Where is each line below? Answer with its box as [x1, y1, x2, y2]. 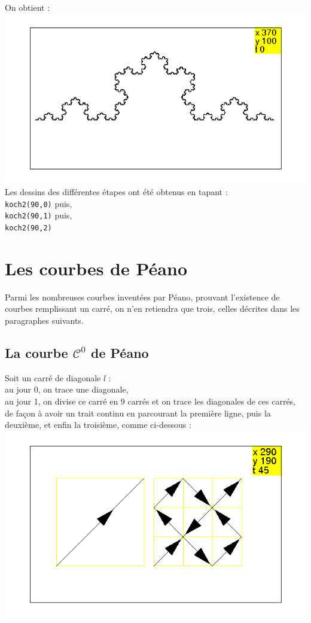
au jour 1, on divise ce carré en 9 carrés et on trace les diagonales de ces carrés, [5, 394, 296, 407]
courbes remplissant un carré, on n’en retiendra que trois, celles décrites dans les [5, 302, 300, 315]
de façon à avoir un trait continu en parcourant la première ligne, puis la [5, 406, 271, 419]
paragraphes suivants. [5, 314, 84, 326]
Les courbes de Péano [5, 256, 188, 280]
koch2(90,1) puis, [5, 209, 72, 221]
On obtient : [5, 1, 50, 13]
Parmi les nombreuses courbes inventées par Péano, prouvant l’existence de [5, 290, 280, 303]
